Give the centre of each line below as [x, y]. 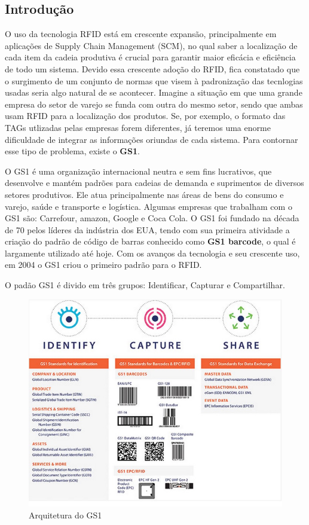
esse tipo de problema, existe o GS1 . [72, 151]
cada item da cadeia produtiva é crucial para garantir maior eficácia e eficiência [150, 57]
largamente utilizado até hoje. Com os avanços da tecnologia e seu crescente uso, [152, 253]
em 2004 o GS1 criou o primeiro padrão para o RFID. [103, 265]
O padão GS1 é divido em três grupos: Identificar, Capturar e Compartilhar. [145, 285]
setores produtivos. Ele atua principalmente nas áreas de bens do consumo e [144, 194]
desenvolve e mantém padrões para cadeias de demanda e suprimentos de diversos [154, 183]
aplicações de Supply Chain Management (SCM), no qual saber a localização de [151, 45]
